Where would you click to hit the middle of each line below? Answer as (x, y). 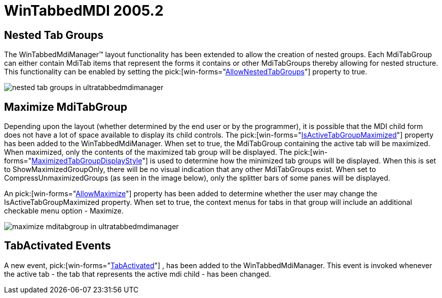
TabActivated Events (58, 246)
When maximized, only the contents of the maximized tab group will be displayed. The (148, 152)
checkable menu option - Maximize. (64, 211)
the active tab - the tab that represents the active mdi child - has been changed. (138, 274)
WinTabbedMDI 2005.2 (84, 11)
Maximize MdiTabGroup (66, 107)
